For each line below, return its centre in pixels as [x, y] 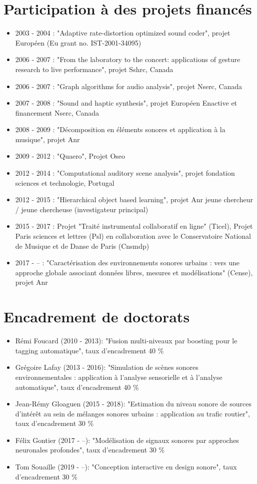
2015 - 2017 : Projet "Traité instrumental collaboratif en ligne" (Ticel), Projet [134, 226]
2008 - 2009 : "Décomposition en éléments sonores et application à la [120, 129]
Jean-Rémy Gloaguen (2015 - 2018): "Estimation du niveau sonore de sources [133, 404]
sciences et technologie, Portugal [65, 182]
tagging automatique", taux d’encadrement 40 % [89, 350]
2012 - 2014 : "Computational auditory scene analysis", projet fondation [125, 173]
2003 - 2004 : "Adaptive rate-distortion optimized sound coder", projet [123, 33]
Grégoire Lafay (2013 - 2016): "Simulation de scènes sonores [107, 367]
